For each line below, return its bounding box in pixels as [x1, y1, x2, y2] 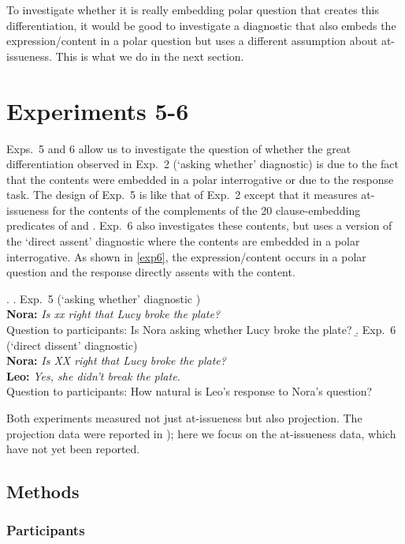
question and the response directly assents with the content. [6, 264, 295, 280]
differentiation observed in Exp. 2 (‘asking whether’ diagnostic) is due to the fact [6, 156, 399, 172]
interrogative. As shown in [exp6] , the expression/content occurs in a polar [6, 248, 366, 264]
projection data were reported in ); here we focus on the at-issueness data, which [6, 425, 396, 441]
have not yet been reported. [6, 441, 140, 457]
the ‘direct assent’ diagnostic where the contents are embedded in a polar [6, 233, 360, 249]
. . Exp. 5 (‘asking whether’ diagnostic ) [6, 290, 201, 306]
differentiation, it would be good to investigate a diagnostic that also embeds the [6, 17, 396, 33]
